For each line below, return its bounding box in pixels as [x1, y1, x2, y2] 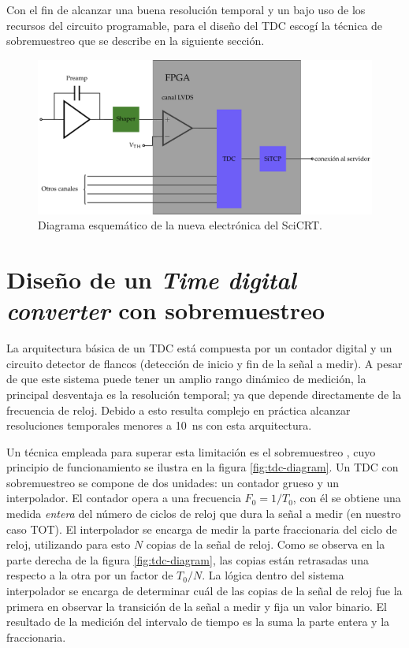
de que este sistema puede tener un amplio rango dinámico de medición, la [6, 371, 366, 387]
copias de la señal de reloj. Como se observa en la [146, 536, 385, 553]
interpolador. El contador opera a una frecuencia [6, 490, 241, 506]
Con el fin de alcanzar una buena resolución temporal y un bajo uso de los [6, 2, 366, 17]
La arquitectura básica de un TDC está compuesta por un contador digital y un [6, 340, 392, 356]
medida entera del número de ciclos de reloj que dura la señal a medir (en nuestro [6, 505, 401, 522]
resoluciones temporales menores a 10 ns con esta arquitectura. [6, 417, 312, 434]
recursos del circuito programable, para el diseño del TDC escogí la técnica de [6, 17, 383, 33]
